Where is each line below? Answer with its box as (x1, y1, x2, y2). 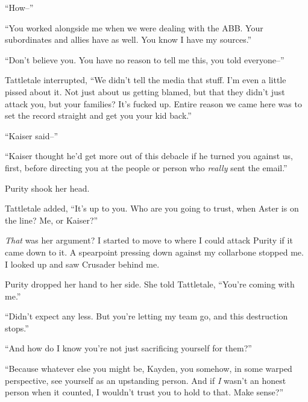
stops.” (5, 321, 29, 334)
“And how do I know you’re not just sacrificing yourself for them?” (5, 342, 252, 354)
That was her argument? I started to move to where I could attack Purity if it (5, 234, 293, 247)
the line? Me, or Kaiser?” (5, 213, 98, 226)
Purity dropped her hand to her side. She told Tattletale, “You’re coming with (5, 278, 295, 291)
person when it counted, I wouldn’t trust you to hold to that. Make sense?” (5, 386, 283, 398)
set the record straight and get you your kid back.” (5, 109, 192, 122)
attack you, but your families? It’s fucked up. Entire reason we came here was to (5, 97, 302, 110)
